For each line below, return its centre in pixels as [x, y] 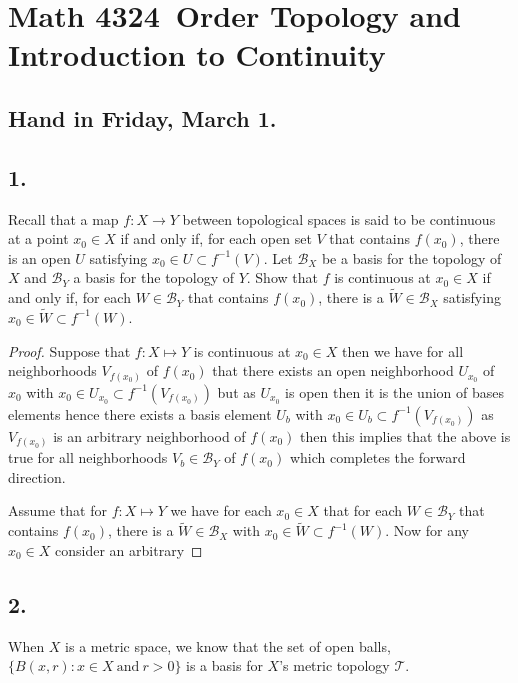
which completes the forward [377, 457]
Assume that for [57, 510]
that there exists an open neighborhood [333, 370]
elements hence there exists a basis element [140, 413]
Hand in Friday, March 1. [142, 117]
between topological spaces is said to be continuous [339, 218]
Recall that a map [63, 218]
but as [236, 391]
